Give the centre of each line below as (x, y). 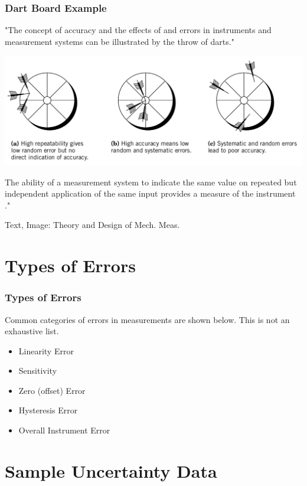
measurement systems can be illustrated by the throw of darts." (120, 41)
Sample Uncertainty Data (111, 470)
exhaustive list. (32, 331)
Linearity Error (46, 350)
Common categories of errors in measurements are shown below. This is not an (147, 319)
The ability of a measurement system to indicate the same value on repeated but (151, 182)
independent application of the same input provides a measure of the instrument (150, 193)
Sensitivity (38, 371)
